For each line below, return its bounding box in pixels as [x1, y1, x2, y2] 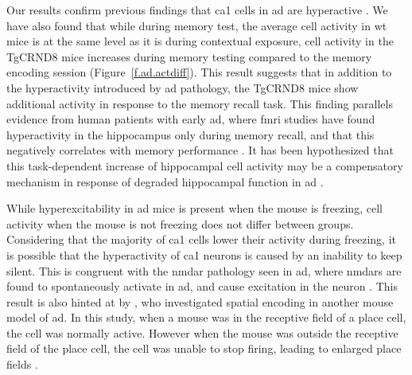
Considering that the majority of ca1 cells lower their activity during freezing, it [6, 231, 397, 248]
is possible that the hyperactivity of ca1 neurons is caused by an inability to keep [6, 246, 402, 263]
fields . [6, 356, 38, 373]
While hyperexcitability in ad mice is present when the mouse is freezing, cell [6, 200, 383, 217]
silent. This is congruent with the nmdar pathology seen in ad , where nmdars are [6, 262, 402, 279]
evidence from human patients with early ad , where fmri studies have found [6, 111, 375, 127]
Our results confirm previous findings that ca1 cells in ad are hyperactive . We [6, 2, 388, 18]
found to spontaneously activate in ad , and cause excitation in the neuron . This [6, 278, 398, 295]
